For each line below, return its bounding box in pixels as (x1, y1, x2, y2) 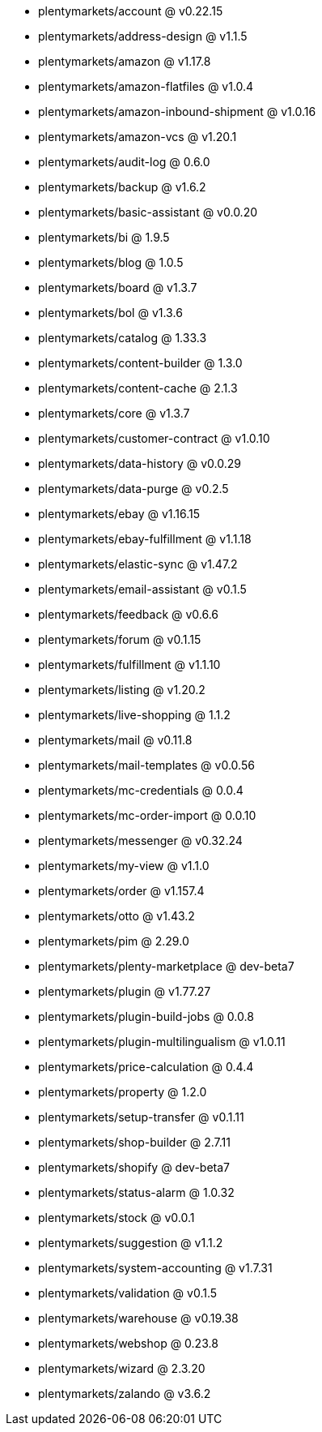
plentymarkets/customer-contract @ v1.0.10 (38, 431, 270, 445)
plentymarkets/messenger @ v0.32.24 (38, 834, 243, 847)
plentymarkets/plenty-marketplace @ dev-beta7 (38, 959, 294, 973)
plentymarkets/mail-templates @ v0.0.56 (38, 758, 255, 772)
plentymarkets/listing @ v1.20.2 (38, 683, 205, 697)
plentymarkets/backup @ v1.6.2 (38, 180, 206, 194)
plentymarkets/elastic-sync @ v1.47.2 (38, 557, 238, 571)
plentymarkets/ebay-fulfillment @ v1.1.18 (38, 532, 252, 546)
